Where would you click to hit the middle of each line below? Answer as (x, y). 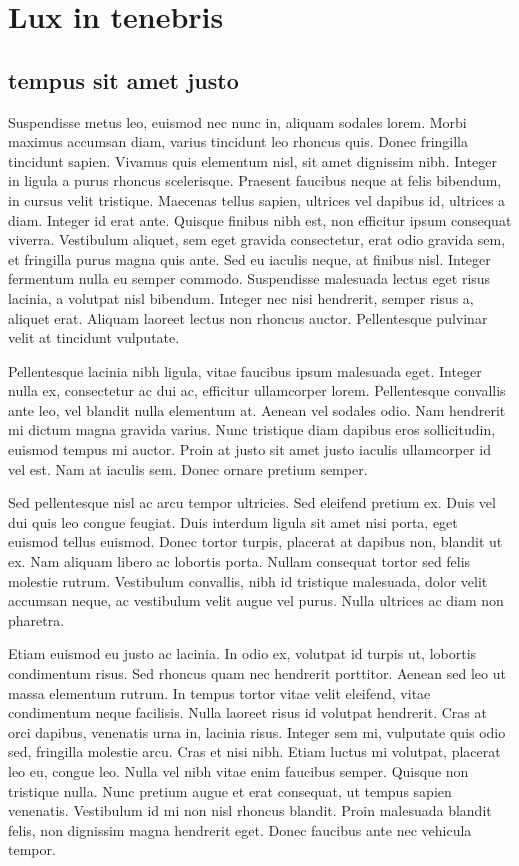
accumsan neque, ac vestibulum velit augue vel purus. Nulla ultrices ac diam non (256, 600)
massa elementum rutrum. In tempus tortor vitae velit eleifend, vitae (219, 692)
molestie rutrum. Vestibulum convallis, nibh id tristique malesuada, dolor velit (248, 580)
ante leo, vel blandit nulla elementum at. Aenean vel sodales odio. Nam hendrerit (257, 409)
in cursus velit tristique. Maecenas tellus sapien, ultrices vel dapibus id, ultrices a (257, 199)
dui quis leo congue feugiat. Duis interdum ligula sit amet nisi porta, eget (233, 521)
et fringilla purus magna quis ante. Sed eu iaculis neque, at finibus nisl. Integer (249, 258)
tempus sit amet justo (123, 79)
